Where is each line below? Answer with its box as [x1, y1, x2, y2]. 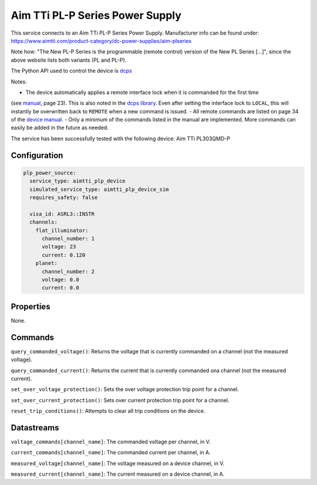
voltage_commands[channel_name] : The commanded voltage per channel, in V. [11, 438, 211, 445]
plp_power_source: [23, 169, 76, 176]
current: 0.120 [42, 251, 86, 258]
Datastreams [11, 423, 59, 433]
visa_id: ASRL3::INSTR [29, 210, 95, 217]
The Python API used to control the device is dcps [11, 68, 132, 75]
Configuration [11, 150, 63, 160]
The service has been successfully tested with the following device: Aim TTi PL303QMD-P [11, 135, 230, 142]
